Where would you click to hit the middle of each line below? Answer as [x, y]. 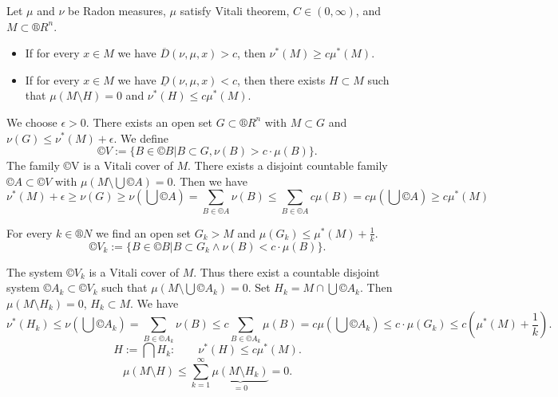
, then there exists [281, 79]
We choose [32, 122]
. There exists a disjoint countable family [288, 165]
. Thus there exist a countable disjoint [287, 271]
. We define [141, 138]
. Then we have [210, 181]
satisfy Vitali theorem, [235, 10]
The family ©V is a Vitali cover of [90, 165]
